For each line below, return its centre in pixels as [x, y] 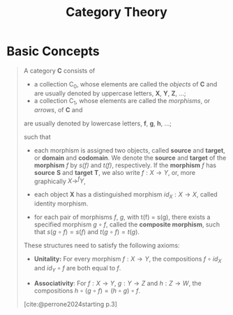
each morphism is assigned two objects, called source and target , [130, 150]
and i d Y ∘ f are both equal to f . [77, 269]
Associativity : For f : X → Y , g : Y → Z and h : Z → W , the [118, 283]
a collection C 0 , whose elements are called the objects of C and [126, 85]
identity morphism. [61, 203]
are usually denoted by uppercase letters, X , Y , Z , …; [110, 93]
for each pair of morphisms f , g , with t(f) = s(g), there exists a [122, 217]
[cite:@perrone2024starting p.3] [70, 304]
